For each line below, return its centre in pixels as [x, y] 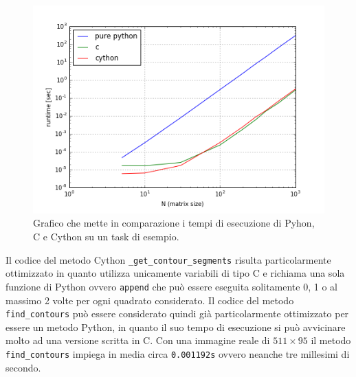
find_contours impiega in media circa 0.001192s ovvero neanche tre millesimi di [178, 353]
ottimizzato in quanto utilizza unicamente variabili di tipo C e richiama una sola [175, 273]
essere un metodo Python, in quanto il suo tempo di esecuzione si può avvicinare [176, 327]
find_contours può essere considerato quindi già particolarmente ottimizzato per [177, 313]
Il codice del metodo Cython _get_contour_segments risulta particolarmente [168, 259]
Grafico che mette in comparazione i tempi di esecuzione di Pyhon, [174, 223]
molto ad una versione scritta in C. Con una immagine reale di [138, 340]
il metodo [331, 340]
